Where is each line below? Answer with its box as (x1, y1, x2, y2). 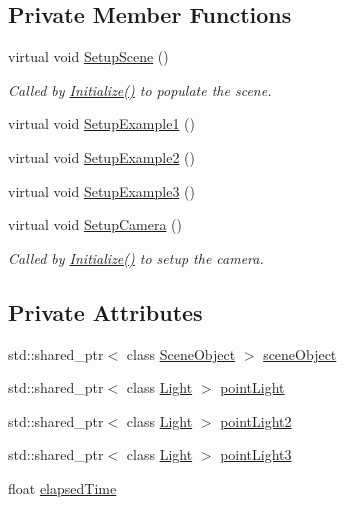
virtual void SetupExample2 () (8, 146, 195, 167)
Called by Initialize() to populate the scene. (8, 79, 272, 100)
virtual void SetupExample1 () (8, 113, 195, 134)
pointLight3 (220, 444, 292, 465)
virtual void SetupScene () (8, 46, 169, 67)
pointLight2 (220, 410, 292, 431)
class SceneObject (126, 343, 236, 364)
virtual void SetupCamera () (8, 214, 182, 235)
